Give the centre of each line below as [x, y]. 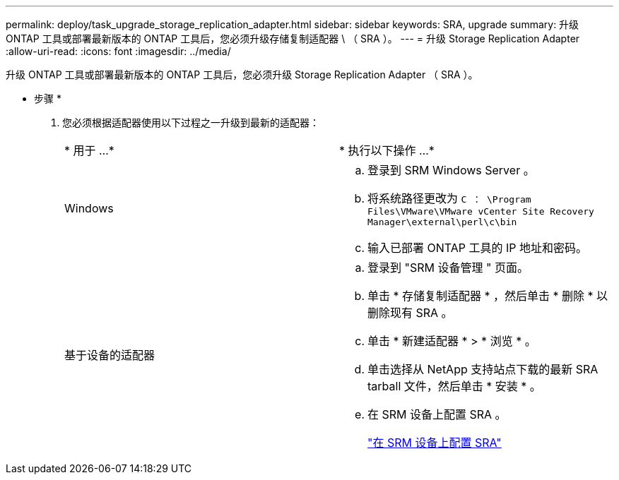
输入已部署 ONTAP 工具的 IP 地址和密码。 [478, 248]
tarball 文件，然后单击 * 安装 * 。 [454, 386]
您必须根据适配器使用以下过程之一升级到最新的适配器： [191, 122]
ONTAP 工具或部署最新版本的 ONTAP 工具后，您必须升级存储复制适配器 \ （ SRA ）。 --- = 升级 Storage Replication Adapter [293, 38]
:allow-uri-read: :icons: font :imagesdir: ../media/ [118, 51]
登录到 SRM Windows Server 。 [451, 170]
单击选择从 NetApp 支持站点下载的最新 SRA [483, 369]
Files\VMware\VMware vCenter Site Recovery [481, 211]
